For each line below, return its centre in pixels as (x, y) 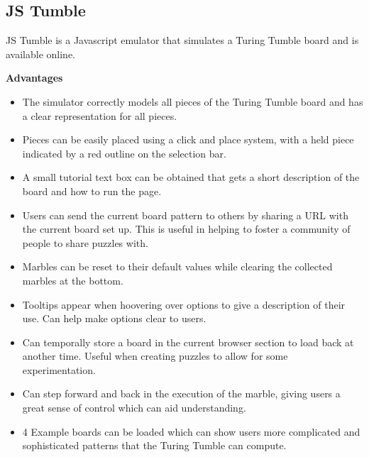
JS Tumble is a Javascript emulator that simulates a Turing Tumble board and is (182, 40)
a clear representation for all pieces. (100, 115)
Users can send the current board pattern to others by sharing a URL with (185, 215)
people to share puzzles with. (85, 242)
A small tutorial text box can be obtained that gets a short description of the (191, 177)
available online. (41, 54)
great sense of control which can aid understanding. (134, 408)
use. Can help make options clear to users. (114, 318)
